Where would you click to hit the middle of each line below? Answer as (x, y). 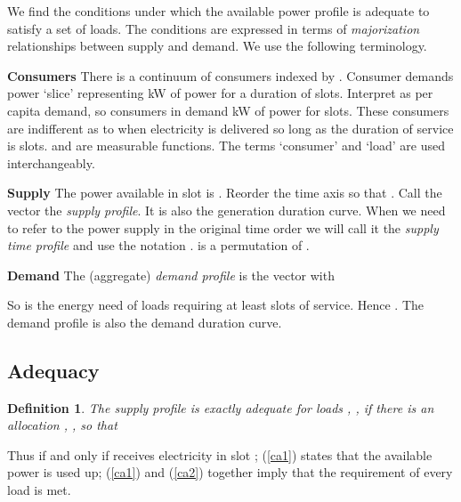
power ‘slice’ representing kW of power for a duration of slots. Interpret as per (220, 93)
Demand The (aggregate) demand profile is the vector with (171, 275)
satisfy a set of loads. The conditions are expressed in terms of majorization (214, 28)
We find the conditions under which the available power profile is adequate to (218, 11)
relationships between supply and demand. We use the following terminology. (217, 46)
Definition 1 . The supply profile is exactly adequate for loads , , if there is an (221, 407)
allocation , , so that (62, 425)
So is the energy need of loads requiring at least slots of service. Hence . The (216, 305)
